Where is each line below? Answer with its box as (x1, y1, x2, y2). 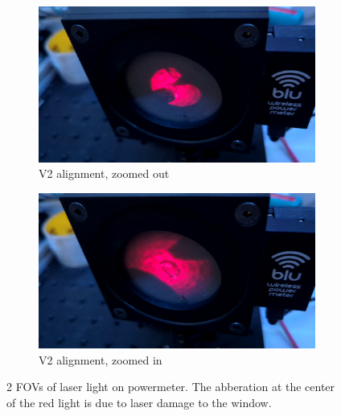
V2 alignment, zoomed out (39, 165, 170, 182)
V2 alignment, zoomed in (39, 351, 162, 368)
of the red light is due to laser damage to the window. (6, 393, 272, 410)
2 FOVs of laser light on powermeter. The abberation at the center (6, 378, 335, 395)
